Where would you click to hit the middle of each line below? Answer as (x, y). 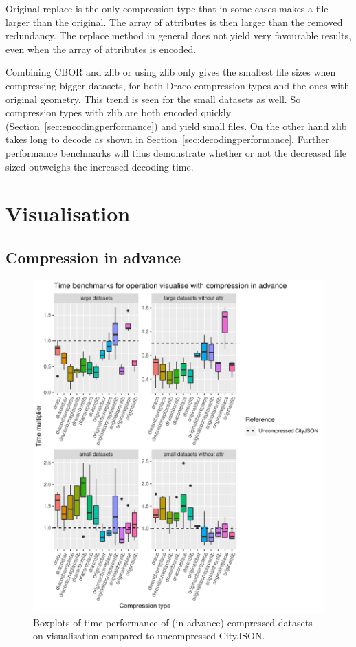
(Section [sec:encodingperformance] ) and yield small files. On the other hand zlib (176, 125)
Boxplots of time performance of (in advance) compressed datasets (173, 622)
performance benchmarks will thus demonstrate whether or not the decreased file (176, 152)
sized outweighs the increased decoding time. (100, 166)
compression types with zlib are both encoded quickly (119, 112)
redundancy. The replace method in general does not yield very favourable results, (178, 35)
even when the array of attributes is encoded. (101, 48)
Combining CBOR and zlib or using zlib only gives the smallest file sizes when (171, 72)
